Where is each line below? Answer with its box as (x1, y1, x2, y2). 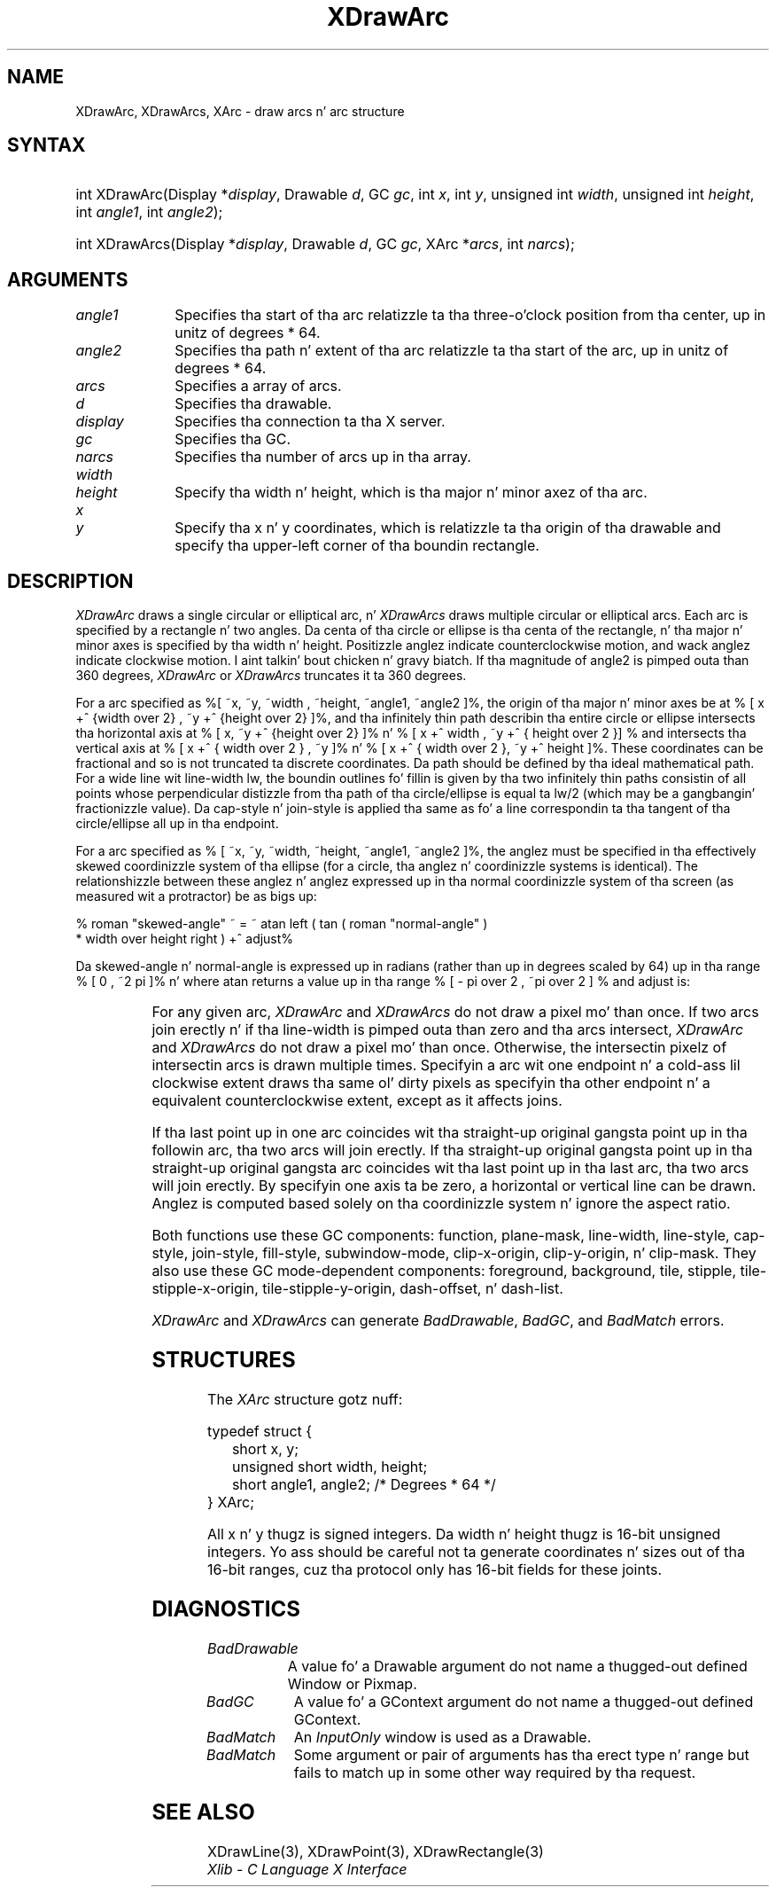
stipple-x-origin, (151, 1280, 259, 1298)
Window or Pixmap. (287, 1674, 417, 1693)
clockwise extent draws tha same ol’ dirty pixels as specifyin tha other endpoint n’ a (151, 1074, 710, 1092)
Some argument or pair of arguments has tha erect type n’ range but (293, 1745, 749, 1764)
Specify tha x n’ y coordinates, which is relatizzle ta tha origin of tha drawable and (175, 519, 721, 537)
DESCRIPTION (7, 569, 134, 592)
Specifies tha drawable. (175, 395, 332, 413)
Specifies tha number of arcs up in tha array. (175, 448, 471, 466)
